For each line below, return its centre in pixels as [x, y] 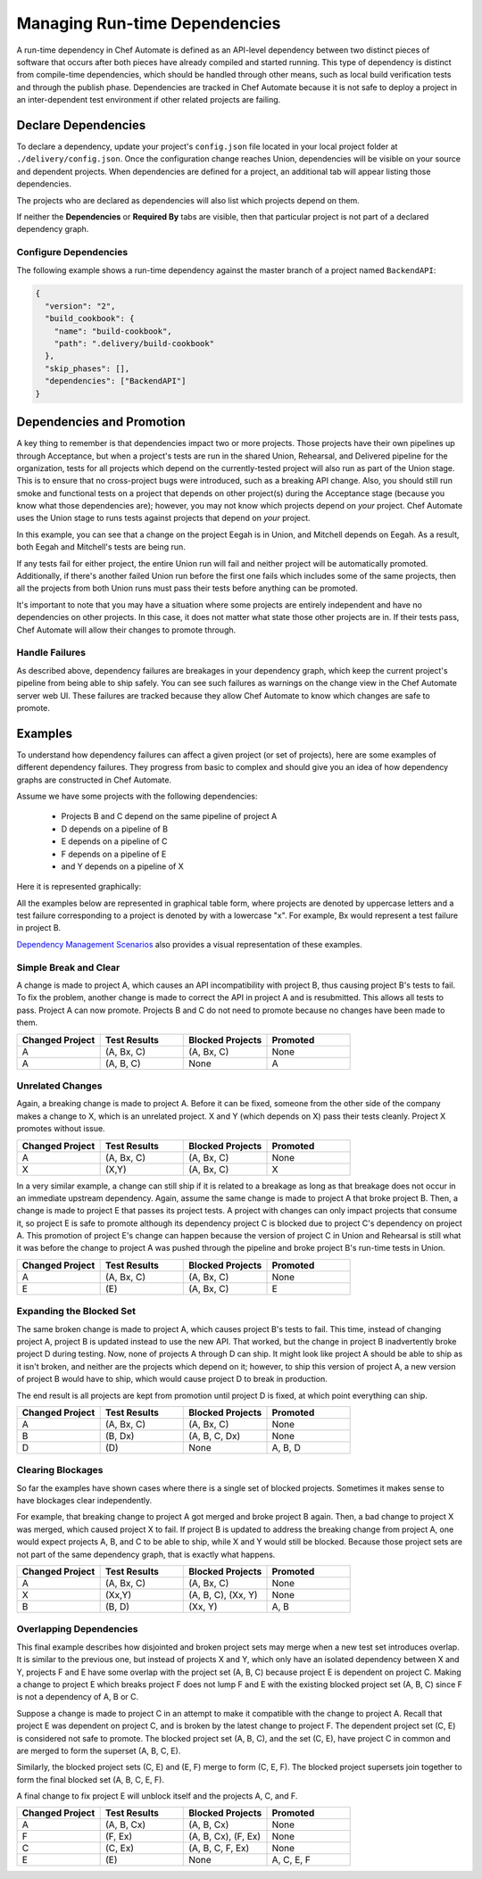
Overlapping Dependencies [77, 1629]
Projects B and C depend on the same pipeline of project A [169, 816]
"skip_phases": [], [87, 368]
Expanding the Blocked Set [76, 1312]
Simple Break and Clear [68, 967]
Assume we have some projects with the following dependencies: [137, 796]
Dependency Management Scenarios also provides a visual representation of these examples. [190, 944]
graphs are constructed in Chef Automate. [94, 780]
